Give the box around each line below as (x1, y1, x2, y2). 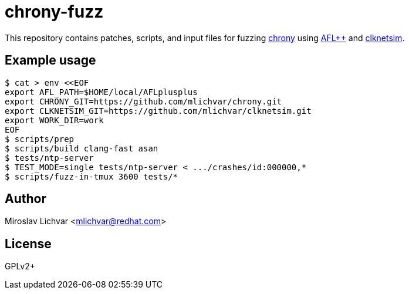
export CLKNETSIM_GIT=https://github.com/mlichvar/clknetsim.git (5, 106, 312, 116)
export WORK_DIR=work (5, 115, 104, 125)
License (5, 236, 52, 251)
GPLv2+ (5, 261, 36, 272)
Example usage (5, 53, 96, 68)
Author (5, 191, 46, 207)
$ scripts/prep (5, 134, 75, 144)
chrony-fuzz (5, 2, 104, 22)
